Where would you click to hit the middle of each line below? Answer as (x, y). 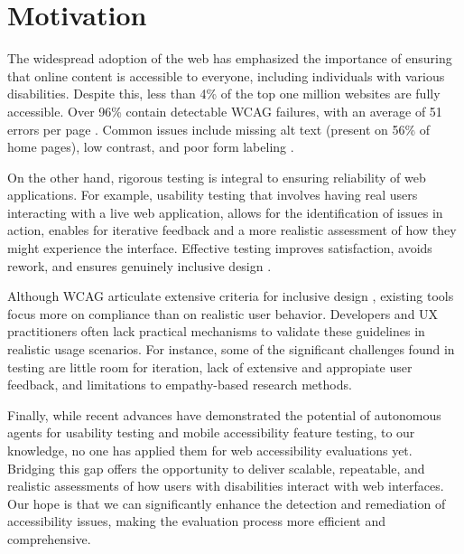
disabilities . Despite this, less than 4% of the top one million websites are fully (224, 94)
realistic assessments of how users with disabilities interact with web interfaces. (226, 486)
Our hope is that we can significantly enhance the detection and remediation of (227, 503)
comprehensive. (49, 538)
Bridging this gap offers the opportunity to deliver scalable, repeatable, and (216, 468)
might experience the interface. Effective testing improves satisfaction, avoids (220, 248)
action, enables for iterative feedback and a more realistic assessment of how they (232, 230)
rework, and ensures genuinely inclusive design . (139, 265)
